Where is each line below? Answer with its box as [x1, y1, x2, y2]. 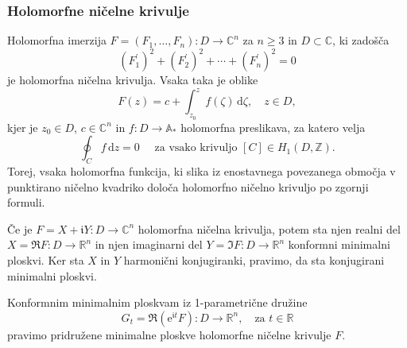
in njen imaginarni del [95, 236, 203, 253]
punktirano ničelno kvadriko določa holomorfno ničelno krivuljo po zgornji [7, 178, 369, 195]
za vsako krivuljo [154, 142, 238, 154]
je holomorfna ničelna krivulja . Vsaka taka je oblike [7, 72, 258, 88]
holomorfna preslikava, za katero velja [180, 118, 366, 135]
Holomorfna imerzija [7, 32, 107, 48]
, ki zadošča [332, 32, 390, 48]
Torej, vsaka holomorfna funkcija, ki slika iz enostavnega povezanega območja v [7, 163, 396, 179]
